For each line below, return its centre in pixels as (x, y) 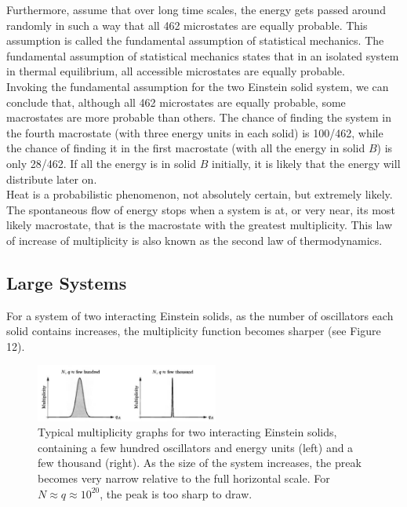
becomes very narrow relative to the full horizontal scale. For (184, 478)
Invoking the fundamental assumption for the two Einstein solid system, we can (198, 86)
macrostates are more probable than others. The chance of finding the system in (199, 117)
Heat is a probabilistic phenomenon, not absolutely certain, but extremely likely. (200, 194)
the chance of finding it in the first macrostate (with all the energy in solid (186, 148)
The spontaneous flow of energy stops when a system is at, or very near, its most (201, 209)
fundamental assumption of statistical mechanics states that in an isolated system (203, 55)
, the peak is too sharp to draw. (176, 493)
